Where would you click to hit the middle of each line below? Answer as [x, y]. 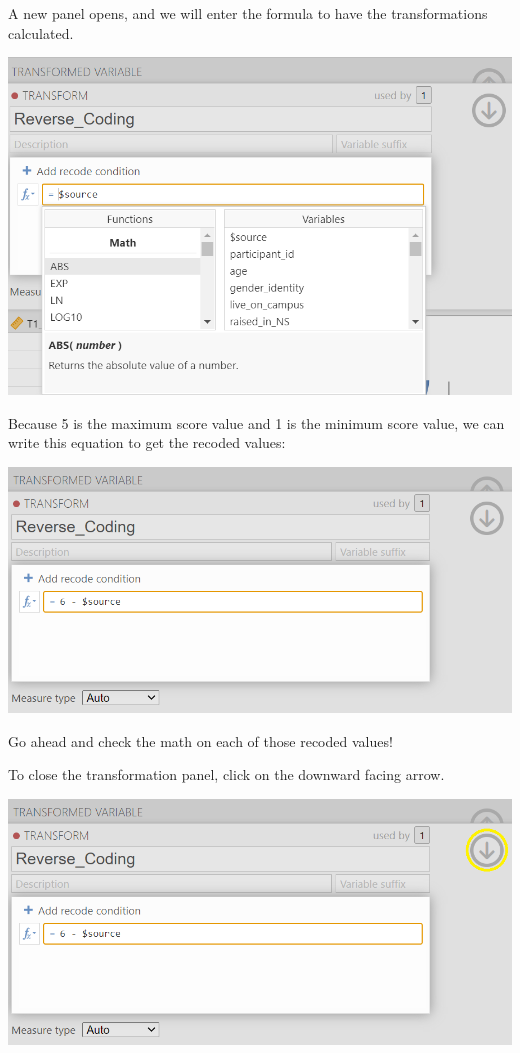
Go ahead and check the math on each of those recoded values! [200, 740]
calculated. [41, 32]
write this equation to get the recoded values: [147, 442]
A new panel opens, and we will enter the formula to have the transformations [248, 13]
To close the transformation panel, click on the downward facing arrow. [226, 774]
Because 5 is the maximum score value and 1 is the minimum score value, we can [256, 422]
